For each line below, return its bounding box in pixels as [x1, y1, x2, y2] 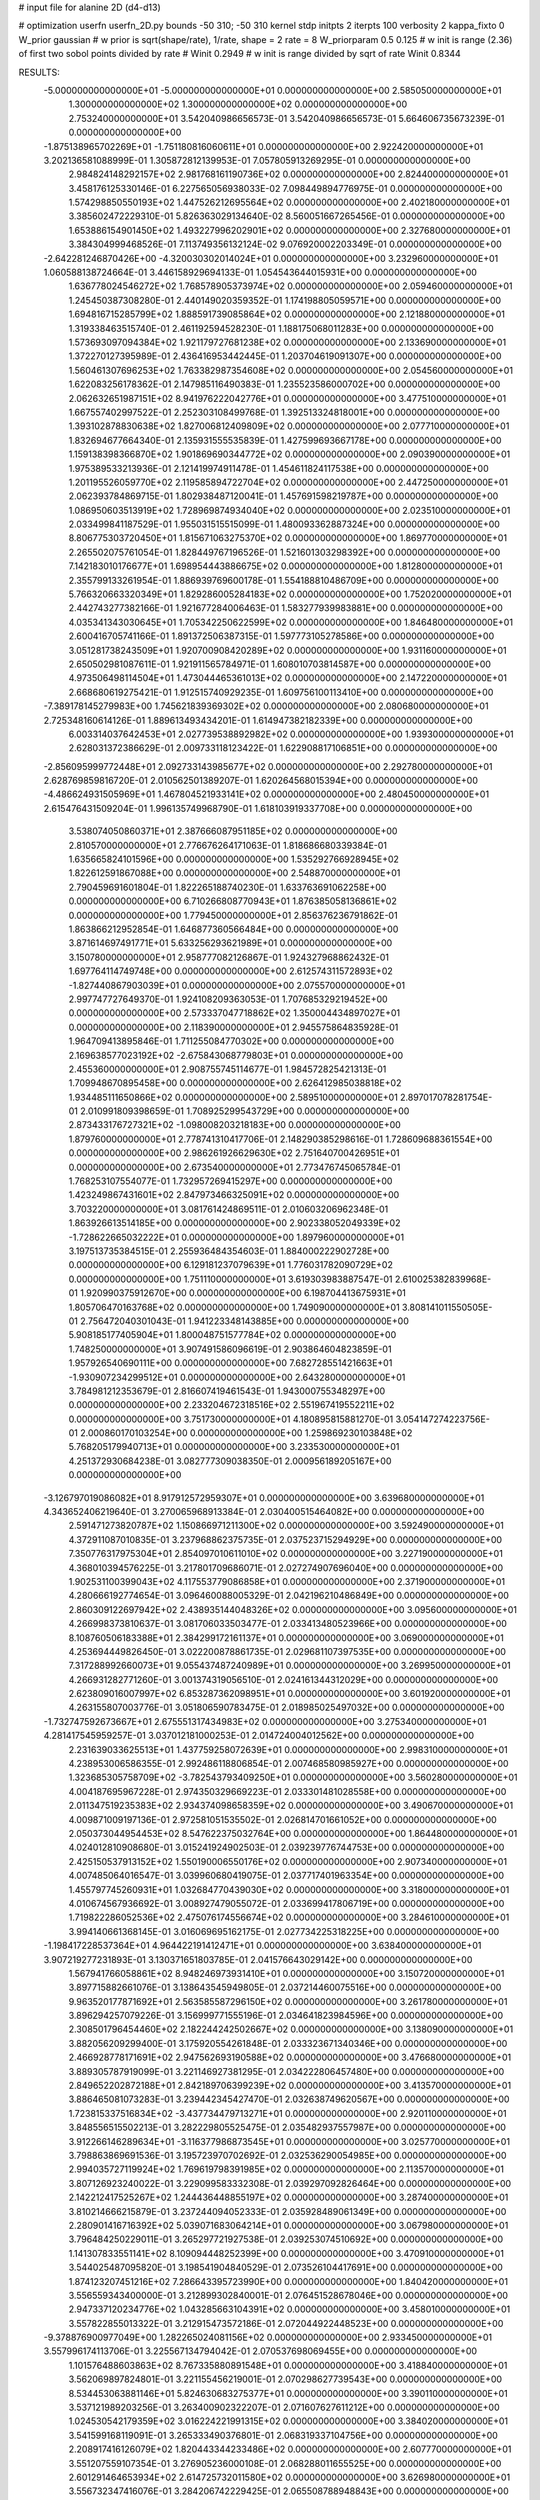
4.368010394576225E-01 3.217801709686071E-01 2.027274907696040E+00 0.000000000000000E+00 [68, 1561, 504, 1574]
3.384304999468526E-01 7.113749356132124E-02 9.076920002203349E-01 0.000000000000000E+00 [68, 238, 502, 250]
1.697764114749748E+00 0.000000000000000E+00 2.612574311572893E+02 [68, 965, 394, 977]
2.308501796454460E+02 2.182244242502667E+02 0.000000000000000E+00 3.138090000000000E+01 [68, 2023, 514, 2035]
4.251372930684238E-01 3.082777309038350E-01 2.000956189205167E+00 [68, 1455, 392, 1467]
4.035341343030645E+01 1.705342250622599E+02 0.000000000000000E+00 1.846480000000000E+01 [68, 616, 514, 628]
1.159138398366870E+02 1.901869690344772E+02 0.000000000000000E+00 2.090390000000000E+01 [68, 448, 511, 460]
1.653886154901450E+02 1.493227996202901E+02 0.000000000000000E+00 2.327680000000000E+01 [68, 224, 511, 236]
